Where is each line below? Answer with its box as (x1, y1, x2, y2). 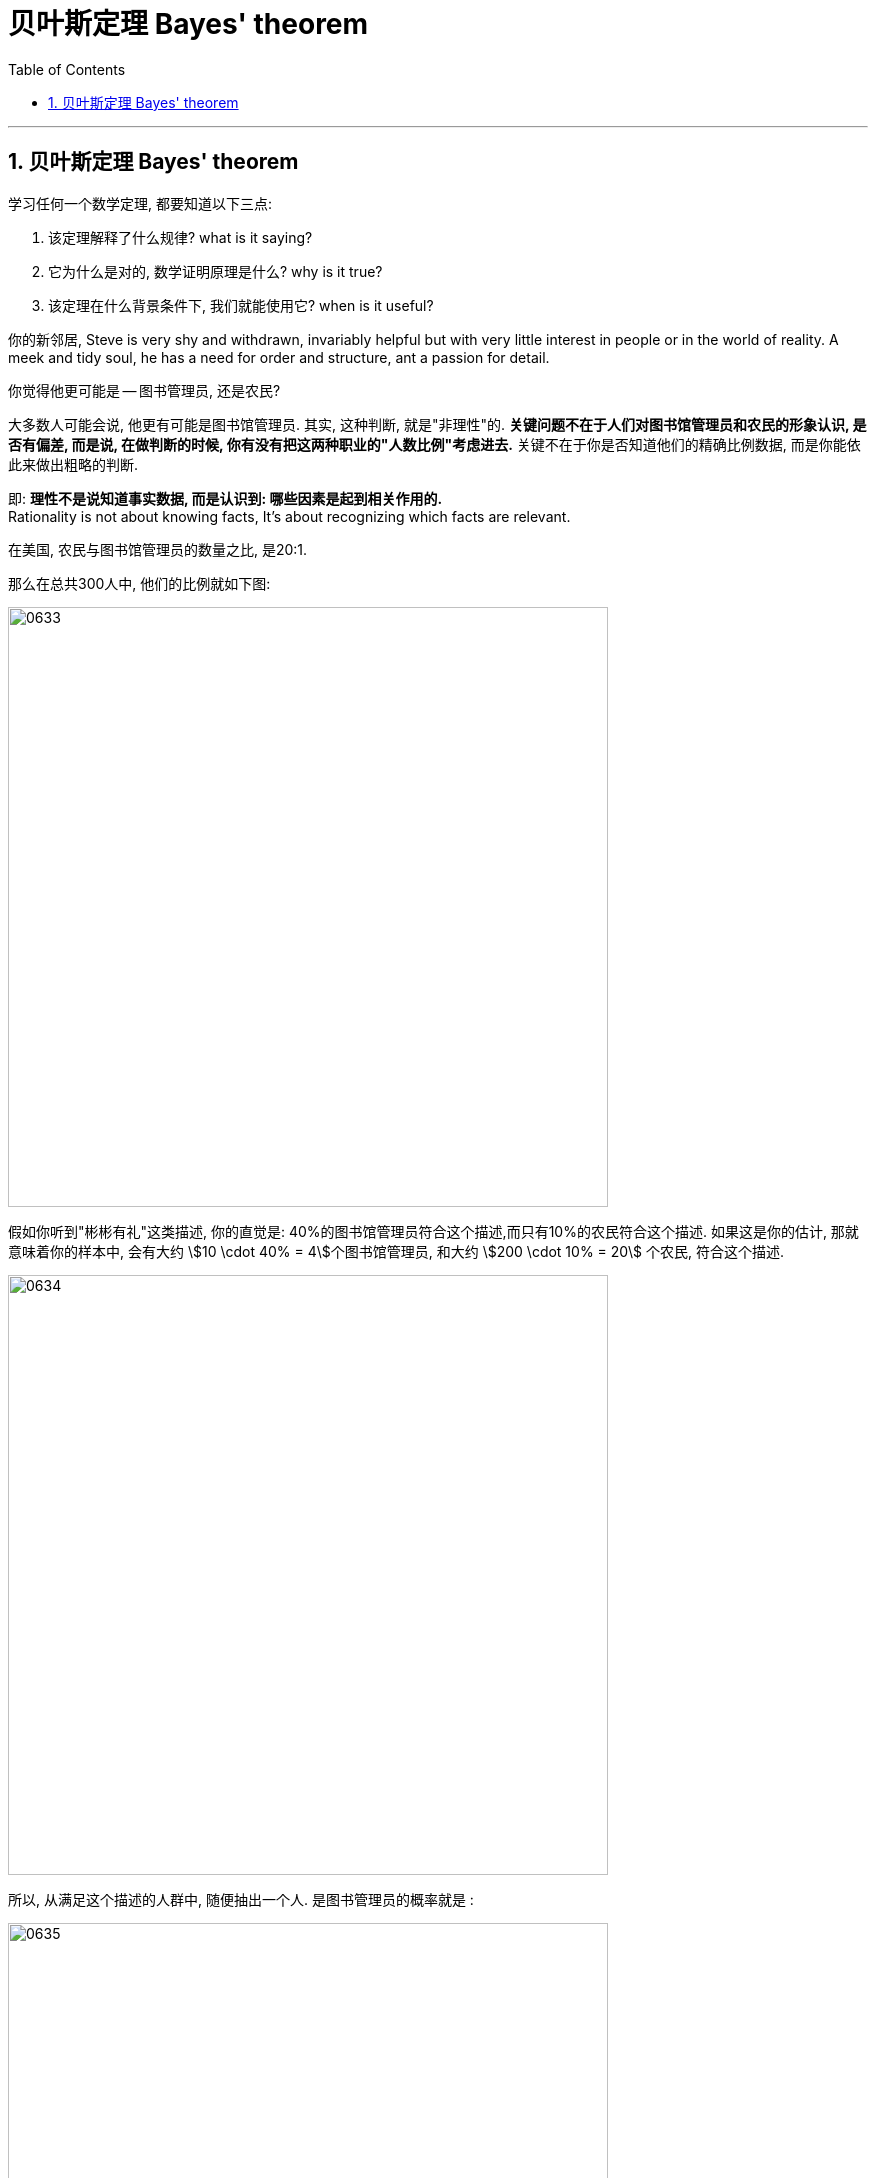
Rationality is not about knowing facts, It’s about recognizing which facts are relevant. (8, 507, 571, 525)
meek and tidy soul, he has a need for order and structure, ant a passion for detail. (8, 348, 550, 366)
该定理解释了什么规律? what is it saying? (48, 228, 313, 246)
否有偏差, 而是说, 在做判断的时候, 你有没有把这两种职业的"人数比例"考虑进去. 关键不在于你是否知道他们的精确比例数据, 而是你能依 (8, 435, 861, 453)
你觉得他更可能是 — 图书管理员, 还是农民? (8, 381, 281, 399)
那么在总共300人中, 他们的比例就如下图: (8, 574, 271, 592)
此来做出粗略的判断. (8, 455, 139, 473)
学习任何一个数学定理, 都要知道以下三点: (8, 194, 273, 212)
